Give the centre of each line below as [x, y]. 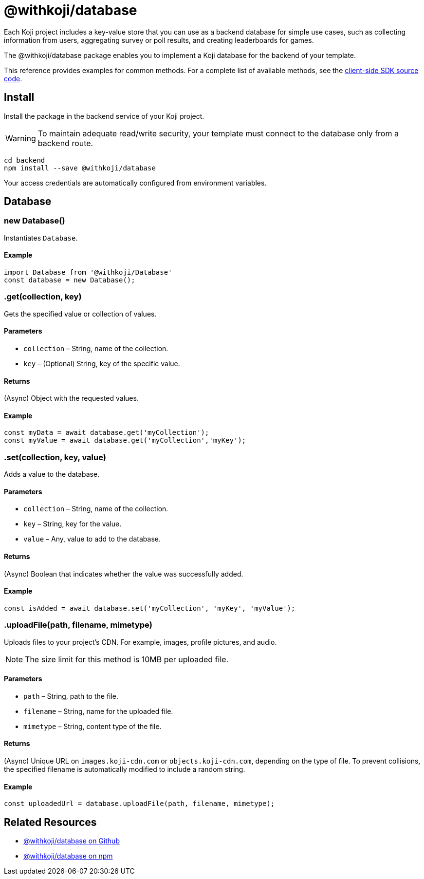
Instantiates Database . [41, 238]
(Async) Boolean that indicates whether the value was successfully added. [124, 574]
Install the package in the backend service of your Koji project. [104, 116]
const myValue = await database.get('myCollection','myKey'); [125, 440]
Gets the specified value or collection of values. [80, 314]
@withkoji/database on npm [68, 856]
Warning [21, 138]
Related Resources [50, 822]
